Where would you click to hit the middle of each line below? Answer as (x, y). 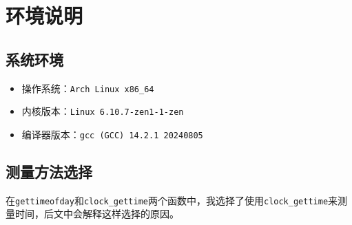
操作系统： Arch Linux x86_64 (88, 88)
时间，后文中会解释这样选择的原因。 (97, 214)
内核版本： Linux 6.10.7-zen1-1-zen (103, 111)
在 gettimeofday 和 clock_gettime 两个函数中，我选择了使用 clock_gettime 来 (172, 200)
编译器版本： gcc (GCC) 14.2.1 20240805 (112, 134)
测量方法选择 (49, 171)
